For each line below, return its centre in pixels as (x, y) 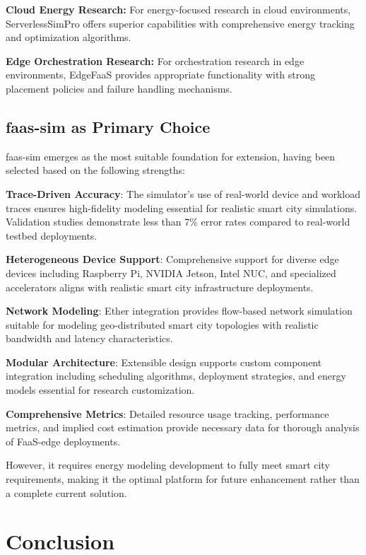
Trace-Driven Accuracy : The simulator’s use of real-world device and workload (183, 193)
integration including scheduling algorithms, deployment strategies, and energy (176, 376)
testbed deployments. (52, 235)
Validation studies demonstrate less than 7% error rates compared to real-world (178, 222)
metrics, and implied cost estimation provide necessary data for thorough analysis (183, 427)
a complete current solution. (66, 492)
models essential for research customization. (100, 390)
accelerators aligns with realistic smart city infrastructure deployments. (160, 287)
